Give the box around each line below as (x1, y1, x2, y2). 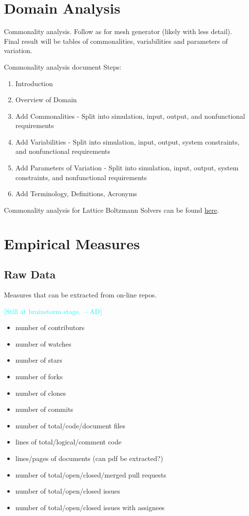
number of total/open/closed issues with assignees (15, 502, 165, 512)
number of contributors (15, 322, 85, 332)
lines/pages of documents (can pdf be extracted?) (15, 453, 163, 463)
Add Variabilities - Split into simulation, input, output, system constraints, (15, 136, 240, 147)
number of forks (15, 371, 63, 381)
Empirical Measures (4, 233, 140, 253)
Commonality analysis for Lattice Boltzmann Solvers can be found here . (4, 204, 219, 215)
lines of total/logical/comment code (15, 437, 122, 447)
